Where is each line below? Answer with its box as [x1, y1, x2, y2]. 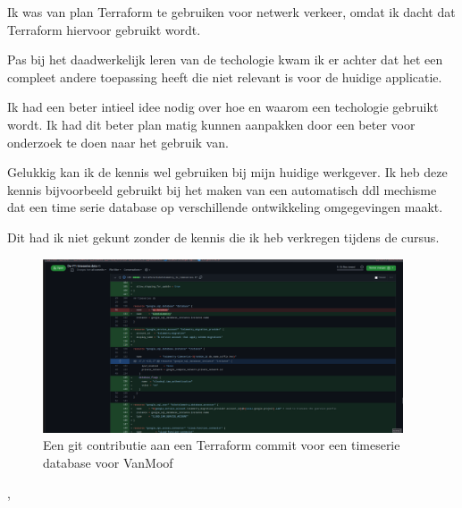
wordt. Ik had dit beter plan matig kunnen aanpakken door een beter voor [7, 114, 416, 133]
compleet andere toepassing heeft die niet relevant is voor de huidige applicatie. [7, 67, 442, 86]
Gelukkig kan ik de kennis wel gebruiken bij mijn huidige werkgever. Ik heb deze [7, 163, 448, 182]
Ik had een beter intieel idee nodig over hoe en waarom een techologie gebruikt [7, 97, 439, 116]
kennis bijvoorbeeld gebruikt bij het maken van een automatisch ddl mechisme [7, 180, 437, 199]
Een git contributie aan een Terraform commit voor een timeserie [43, 436, 400, 454]
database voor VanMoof [43, 453, 173, 472]
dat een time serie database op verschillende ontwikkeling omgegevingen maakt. [7, 198, 443, 216]
